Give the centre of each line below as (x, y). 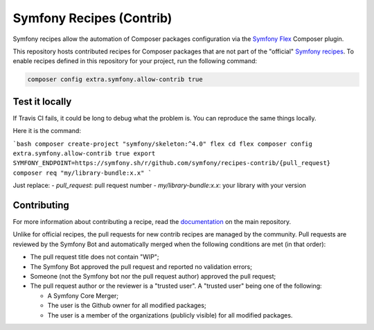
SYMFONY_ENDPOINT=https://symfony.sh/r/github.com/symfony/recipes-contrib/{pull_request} (172, 163)
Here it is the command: (47, 131)
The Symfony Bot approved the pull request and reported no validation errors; (141, 266)
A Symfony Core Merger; (83, 295)
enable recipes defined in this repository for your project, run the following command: (135, 61)
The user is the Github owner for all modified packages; (127, 306)
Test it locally (42, 102)
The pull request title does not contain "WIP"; (95, 257)
